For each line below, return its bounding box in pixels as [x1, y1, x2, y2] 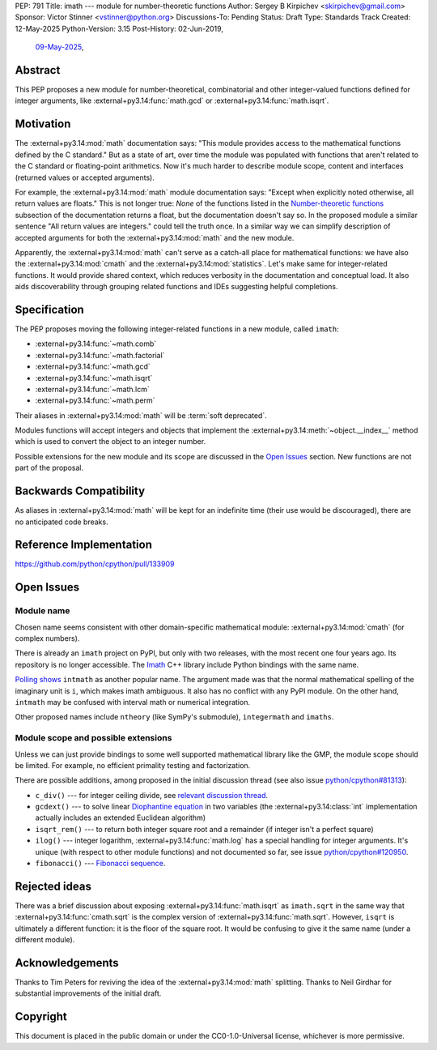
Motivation [15, 117, 71, 131]
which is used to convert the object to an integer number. [15, 437, 206, 446]
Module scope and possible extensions [15, 732, 172, 744]
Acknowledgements [15, 956, 119, 970]
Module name [15, 605, 70, 617]
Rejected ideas [15, 879, 92, 893]
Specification [15, 302, 84, 316]
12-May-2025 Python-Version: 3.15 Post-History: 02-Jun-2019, [15, 23, 224, 33]
